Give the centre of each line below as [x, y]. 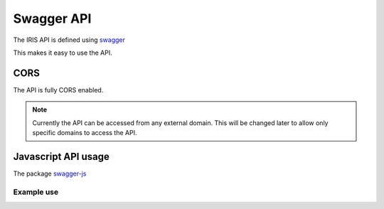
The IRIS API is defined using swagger [69, 40]
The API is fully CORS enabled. [58, 90]
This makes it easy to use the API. [63, 53]
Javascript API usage [61, 156]
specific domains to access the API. [85, 133]
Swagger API [52, 18]
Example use [36, 192]
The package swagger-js [50, 173]
